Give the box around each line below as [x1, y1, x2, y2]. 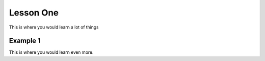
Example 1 [9, 37, 41, 45]
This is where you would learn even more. [9, 49, 94, 55]
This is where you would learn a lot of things [9, 24, 99, 30]
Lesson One [9, 7, 59, 18]
